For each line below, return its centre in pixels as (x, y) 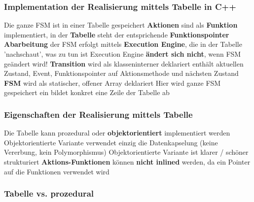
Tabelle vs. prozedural (49, 193)
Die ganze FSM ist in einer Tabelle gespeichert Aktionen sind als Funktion (121, 25)
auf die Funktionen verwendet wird (57, 171)
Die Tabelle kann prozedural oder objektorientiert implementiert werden (117, 133)
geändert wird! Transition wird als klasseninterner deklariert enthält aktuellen (124, 63)
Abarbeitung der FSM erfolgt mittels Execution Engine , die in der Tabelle (123, 44)
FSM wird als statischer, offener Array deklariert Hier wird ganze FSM (112, 83)
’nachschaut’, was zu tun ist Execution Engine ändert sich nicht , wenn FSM (123, 54)
